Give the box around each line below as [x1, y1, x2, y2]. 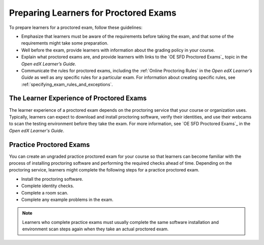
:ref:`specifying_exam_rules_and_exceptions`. [21, 81, 113, 87]
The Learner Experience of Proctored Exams [9, 94, 147, 102]
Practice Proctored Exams [9, 140, 90, 149]
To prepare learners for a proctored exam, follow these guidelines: [9, 24, 143, 30]
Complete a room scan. [21, 190, 68, 196]
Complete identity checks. [21, 183, 74, 189]
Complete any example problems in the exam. [21, 196, 113, 202]
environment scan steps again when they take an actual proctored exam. [22, 226, 169, 232]
